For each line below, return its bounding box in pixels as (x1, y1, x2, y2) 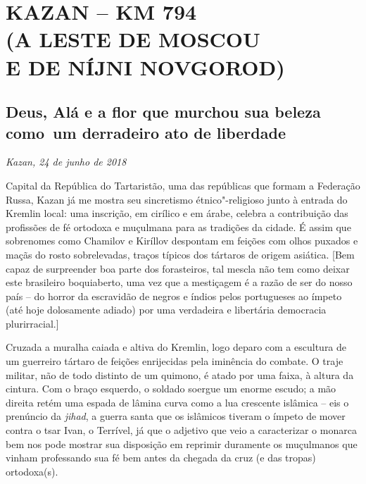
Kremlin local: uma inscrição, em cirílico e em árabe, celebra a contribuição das (6, 206, 348, 221)
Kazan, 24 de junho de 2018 (6, 154, 127, 169)
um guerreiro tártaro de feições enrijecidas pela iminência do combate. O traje (6, 354, 343, 368)
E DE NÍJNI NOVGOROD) (6, 52, 285, 81)
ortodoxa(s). (6, 464, 58, 478)
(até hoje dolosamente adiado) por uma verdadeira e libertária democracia (6, 302, 327, 317)
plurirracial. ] (6, 316, 59, 330)
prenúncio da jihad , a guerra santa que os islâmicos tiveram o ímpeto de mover (6, 409, 346, 423)
